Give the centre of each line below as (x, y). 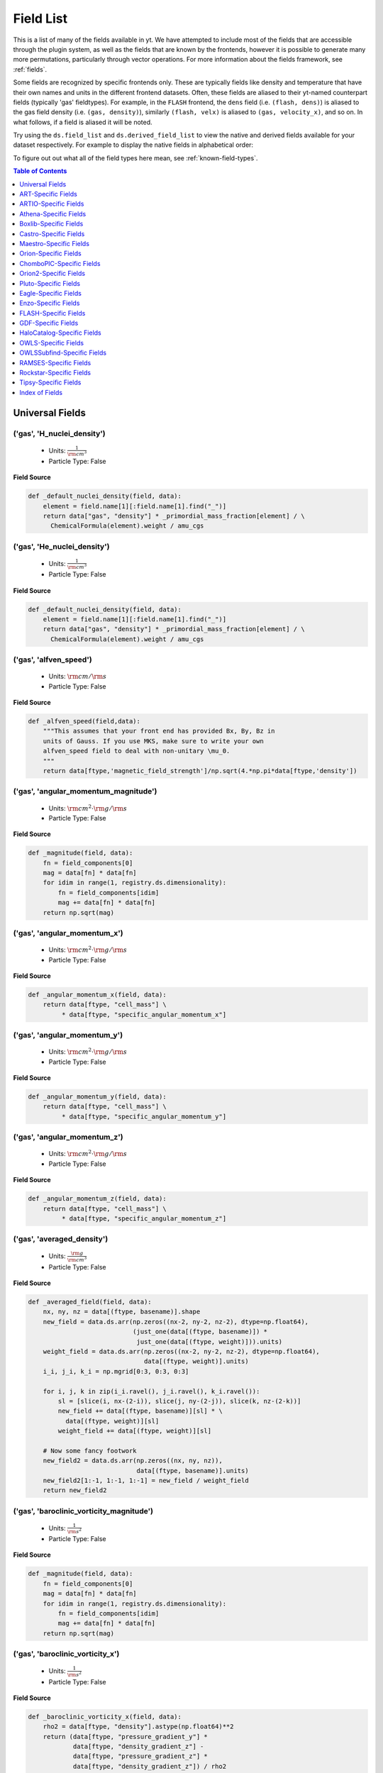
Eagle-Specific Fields (50, 293)
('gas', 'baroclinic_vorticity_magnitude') (83, 1511)
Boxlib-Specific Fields (51, 224)
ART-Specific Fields (48, 194)
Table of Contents (40, 171)
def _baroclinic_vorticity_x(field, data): (105, 1717)
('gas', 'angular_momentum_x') (68, 933)
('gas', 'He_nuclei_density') (61, 546)
